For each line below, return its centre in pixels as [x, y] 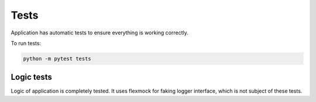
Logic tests [32, 77]
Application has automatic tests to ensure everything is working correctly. [99, 33]
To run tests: [26, 43]
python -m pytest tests [57, 59]
